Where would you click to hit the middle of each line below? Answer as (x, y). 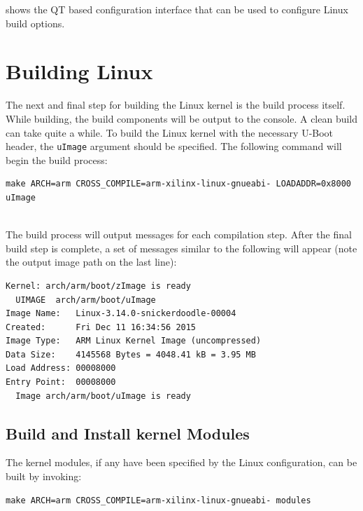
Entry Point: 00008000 (61, 382)
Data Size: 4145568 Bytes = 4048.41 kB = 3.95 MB (131, 354)
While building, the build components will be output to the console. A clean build (182, 118)
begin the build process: (57, 159)
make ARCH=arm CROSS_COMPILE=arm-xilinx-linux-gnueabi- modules (158, 500)
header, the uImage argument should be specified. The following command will (174, 146)
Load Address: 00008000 (61, 368)
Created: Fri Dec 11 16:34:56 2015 (101, 327)
